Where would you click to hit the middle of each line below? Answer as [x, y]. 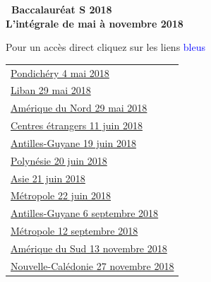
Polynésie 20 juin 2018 [59, 160]
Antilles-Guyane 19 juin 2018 [73, 142]
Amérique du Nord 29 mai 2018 [79, 108]
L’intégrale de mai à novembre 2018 [95, 23]
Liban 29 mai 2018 [51, 90]
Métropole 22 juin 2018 [61, 195]
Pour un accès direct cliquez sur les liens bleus [106, 47]
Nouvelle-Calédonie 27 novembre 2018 [92, 265]
